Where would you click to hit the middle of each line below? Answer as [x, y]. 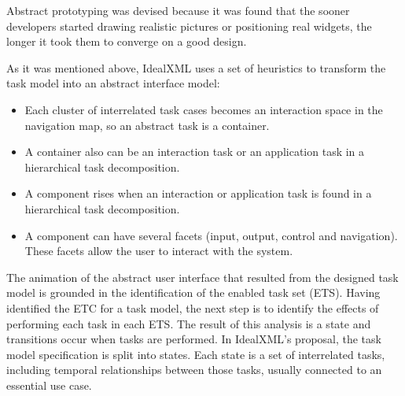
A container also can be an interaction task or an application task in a [195, 152]
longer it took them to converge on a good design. [127, 41]
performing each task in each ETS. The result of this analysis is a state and [189, 323]
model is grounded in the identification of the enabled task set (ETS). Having [193, 292]
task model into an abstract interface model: [113, 83]
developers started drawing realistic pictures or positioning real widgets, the [189, 26]
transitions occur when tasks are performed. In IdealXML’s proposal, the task [194, 339]
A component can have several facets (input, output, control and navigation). [211, 235]
